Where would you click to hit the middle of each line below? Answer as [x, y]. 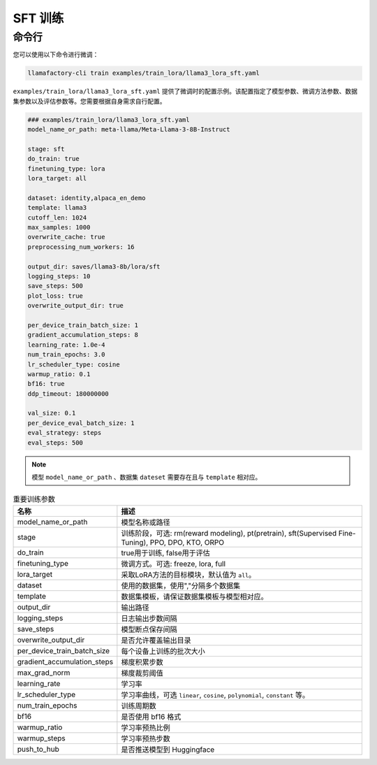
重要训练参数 [34, 499]
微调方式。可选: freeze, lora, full [173, 564]
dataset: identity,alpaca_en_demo [87, 198]
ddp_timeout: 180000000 [68, 394]
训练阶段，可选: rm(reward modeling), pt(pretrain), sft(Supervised [229, 533]
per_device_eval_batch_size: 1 [81, 423]
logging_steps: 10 [59, 276]
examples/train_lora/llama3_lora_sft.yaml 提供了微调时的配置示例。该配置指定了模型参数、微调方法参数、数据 [185, 92]
